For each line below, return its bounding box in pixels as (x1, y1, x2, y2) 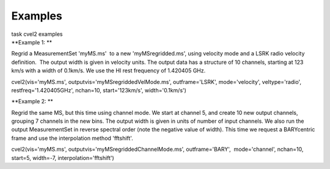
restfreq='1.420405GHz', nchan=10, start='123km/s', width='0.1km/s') (11, 86, 186, 94)
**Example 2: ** (11, 98, 53, 105)
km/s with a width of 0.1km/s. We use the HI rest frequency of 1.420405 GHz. (11, 67, 206, 74)
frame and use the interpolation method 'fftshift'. (11, 134, 134, 142)
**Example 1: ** (11, 38, 52, 46)
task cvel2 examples (11, 30, 63, 38)
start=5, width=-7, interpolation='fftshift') (11, 154, 114, 161)
